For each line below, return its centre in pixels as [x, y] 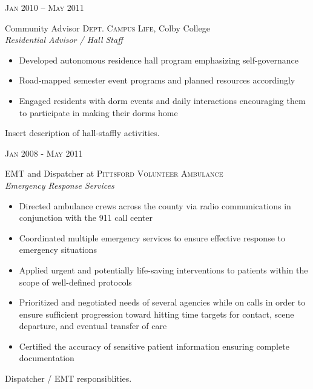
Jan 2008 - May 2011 [44, 153]
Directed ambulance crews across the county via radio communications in [155, 205]
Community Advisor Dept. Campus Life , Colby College [107, 28]
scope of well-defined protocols [75, 282]
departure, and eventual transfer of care [93, 326]
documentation [47, 358]
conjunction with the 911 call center [86, 217]
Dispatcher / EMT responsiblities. [68, 378]
